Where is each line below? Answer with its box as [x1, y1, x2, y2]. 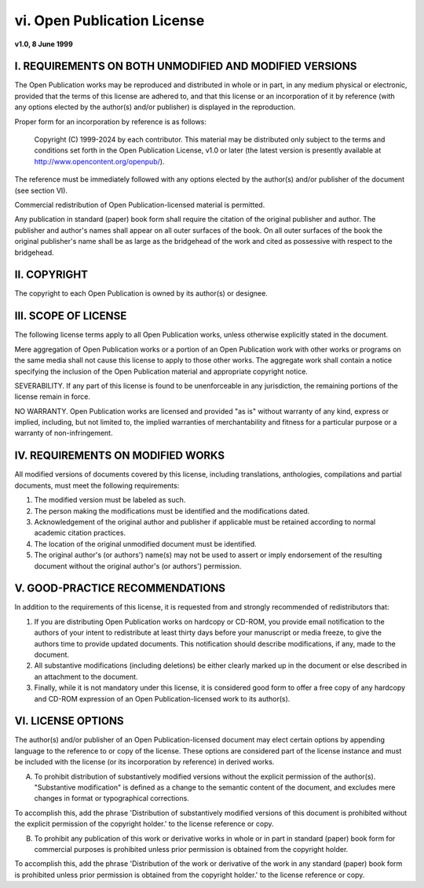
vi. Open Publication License [14, 12, 205, 29]
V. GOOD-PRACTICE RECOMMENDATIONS [14, 582, 226, 595]
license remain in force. [14, 392, 90, 401]
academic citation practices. [34, 528, 126, 538]
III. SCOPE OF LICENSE [14, 309, 127, 322]
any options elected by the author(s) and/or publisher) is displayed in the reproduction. [14, 102, 296, 112]
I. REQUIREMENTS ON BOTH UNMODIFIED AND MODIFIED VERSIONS [14, 60, 357, 73]
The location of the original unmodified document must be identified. [34, 539, 257, 548]
